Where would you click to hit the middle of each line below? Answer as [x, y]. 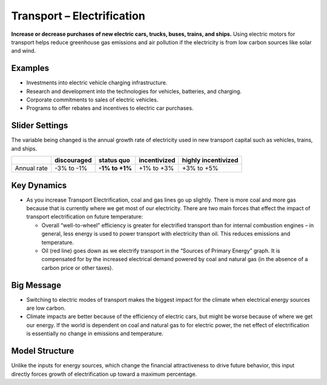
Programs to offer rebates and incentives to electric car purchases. [110, 108]
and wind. [24, 51]
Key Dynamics [39, 185]
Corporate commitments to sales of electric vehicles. [92, 100]
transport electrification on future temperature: [85, 217]
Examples [30, 68]
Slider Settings [40, 125]
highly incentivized [210, 160]
